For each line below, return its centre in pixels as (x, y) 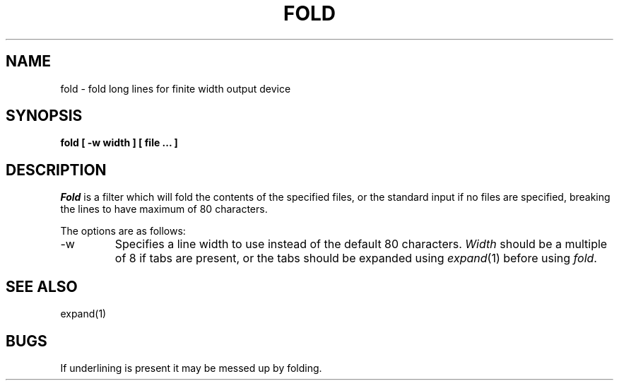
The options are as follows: (123, 231)
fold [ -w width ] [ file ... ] (119, 143)
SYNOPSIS (44, 116)
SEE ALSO (42, 286)
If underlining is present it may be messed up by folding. (191, 368)
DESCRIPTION (56, 170)
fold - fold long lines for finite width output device (176, 88)
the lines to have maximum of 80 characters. (164, 209)
